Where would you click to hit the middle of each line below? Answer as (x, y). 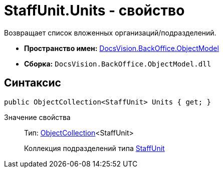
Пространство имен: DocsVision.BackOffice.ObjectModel (122, 48)
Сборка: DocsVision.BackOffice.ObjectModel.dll (118, 63)
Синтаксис (33, 83)
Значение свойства (37, 117)
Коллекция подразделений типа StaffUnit (94, 148)
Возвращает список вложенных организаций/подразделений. (110, 32)
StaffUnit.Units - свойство (94, 10)
